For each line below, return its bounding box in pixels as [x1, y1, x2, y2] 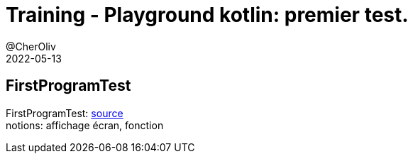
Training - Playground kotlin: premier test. [6, 3, 409, 27]
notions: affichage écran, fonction [6, 119, 164, 131]
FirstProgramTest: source [6, 106, 123, 119]
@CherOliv [6, 40, 56, 53]
